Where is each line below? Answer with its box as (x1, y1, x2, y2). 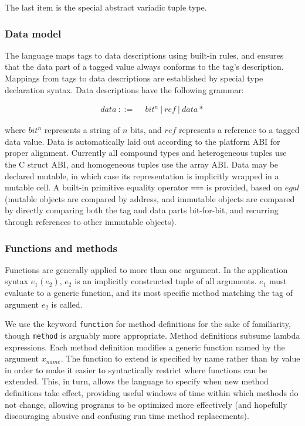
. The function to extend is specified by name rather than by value (60, 352, 300, 364)
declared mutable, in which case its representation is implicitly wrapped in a (5, 169, 279, 182)
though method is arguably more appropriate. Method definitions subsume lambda (5, 329, 300, 341)
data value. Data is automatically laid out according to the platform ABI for (5, 135, 280, 147)
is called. (51, 298, 83, 310)
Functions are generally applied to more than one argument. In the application (5, 263, 288, 275)
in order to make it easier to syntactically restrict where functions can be (5, 363, 267, 376)
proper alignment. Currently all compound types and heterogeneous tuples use (5, 146, 287, 159)
